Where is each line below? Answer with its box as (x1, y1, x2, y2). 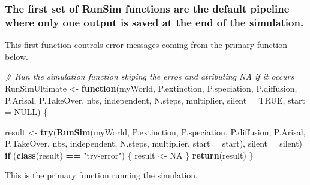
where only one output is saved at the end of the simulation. (5, 14, 304, 29)
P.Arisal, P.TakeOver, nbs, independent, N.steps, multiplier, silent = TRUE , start (5, 93, 305, 106)
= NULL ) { (5, 105, 48, 118)
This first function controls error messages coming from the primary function (5, 38, 287, 51)
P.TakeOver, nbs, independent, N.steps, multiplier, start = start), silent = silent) (5, 137, 303, 150)
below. (5, 50, 28, 62)
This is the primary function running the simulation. (5, 169, 198, 181)
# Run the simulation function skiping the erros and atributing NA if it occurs (5, 70, 294, 83)
